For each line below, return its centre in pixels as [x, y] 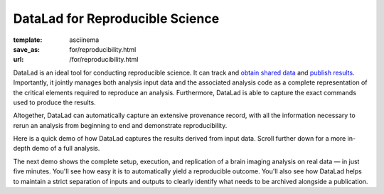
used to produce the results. [54, 102]
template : [28, 40]
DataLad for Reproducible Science [116, 18]
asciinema [84, 40]
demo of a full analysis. [66, 149]
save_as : [27, 49]
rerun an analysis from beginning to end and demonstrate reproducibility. [120, 125]
